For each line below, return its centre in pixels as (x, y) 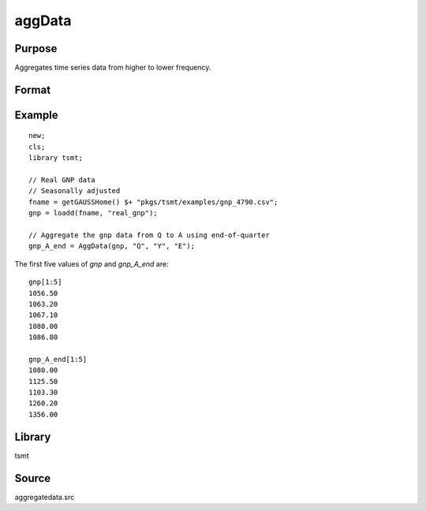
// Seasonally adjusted (75, 191)
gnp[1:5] (45, 282)
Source (33, 478)
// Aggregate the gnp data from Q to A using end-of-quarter (149, 235)
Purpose (36, 48)
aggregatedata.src (45, 497)
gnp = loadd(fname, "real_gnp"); (93, 213)
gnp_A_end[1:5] (58, 359)
